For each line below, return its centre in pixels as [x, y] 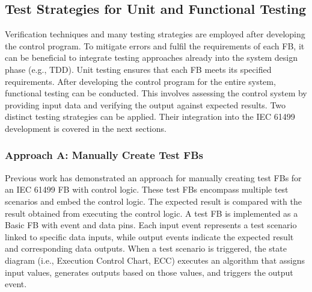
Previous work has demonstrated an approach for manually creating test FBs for [153, 177]
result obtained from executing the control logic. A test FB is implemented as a [151, 213]
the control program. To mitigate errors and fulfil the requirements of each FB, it [155, 45]
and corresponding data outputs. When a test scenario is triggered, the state [146, 248]
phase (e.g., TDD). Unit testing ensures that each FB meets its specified [138, 69]
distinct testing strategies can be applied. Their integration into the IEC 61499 [150, 116]
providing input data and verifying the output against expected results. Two [145, 104]
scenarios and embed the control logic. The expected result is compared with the [153, 201]
